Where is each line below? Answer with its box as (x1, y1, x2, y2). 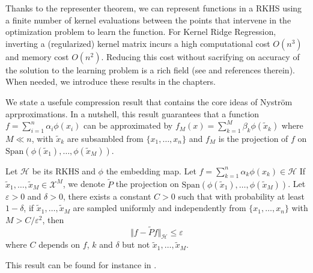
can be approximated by (84, 119, 173, 132)
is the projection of (218, 132, 288, 144)
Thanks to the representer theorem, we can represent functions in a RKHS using (5, 2, 302, 14)
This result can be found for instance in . (5, 258, 157, 271)
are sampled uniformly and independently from (73, 201, 246, 214)
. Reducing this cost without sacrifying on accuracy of (101, 50, 300, 63)
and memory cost (5, 50, 69, 63)
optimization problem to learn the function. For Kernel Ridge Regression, (5, 25, 276, 38)
